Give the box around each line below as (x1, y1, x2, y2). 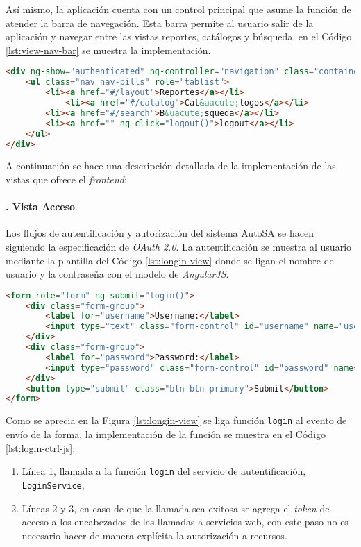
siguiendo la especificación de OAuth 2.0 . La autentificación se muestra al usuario (6, 239, 352, 253)
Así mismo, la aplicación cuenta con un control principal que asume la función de (6, 2, 351, 16)
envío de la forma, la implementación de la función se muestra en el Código (6, 427, 326, 441)
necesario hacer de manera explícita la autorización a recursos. (22, 528, 287, 542)
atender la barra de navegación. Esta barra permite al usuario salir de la (6, 15, 314, 30)
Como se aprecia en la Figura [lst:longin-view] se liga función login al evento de (6, 413, 347, 428)
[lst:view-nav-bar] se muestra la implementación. (6, 42, 211, 57)
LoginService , (22, 477, 85, 491)
